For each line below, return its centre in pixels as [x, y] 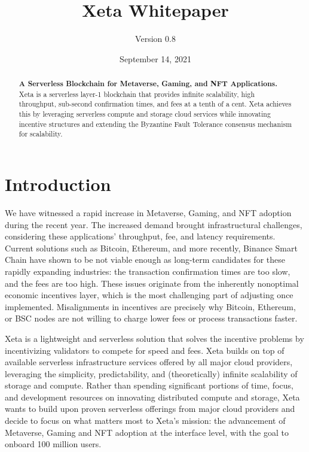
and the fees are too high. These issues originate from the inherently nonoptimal [152, 283]
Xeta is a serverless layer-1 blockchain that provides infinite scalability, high [137, 94]
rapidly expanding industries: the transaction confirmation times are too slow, [148, 271]
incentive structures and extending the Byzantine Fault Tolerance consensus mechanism [155, 124]
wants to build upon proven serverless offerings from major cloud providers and [150, 409]
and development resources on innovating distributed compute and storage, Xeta [152, 397]
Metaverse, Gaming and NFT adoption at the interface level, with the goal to [147, 432]
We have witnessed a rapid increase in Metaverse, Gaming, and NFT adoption [148, 212]
